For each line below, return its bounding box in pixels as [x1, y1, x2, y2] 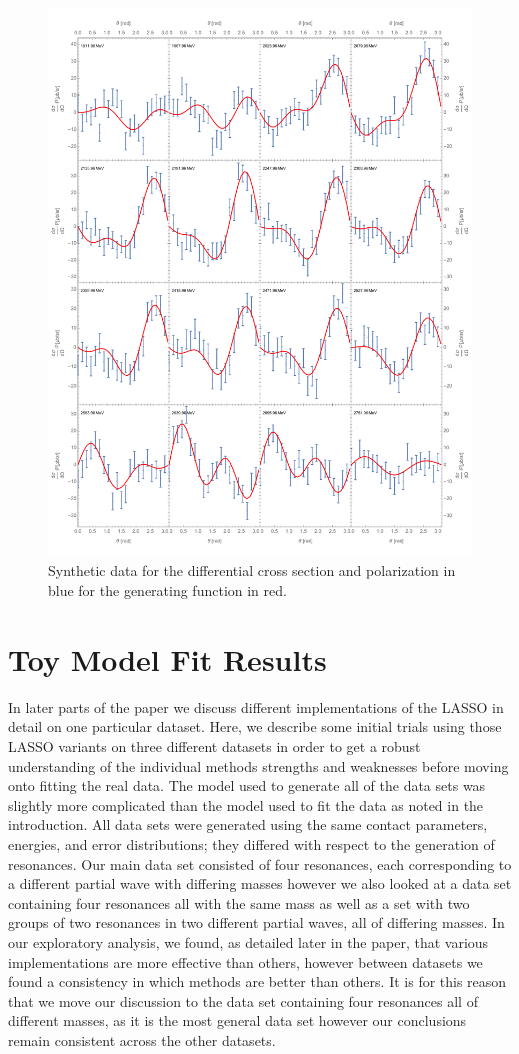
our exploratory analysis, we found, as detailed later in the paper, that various [8, 931, 489, 952]
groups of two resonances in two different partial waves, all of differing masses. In [8, 912, 505, 933]
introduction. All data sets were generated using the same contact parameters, [8, 814, 488, 835]
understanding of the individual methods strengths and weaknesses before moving [8, 755, 509, 776]
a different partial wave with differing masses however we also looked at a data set [8, 873, 512, 894]
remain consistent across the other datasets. [8, 1029, 276, 1050]
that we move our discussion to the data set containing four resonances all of [8, 990, 478, 1011]
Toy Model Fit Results [8, 638, 327, 679]
